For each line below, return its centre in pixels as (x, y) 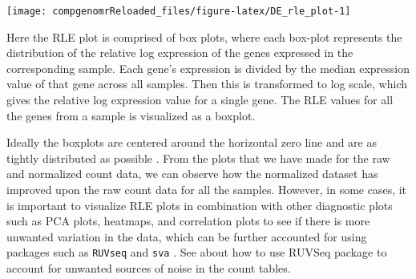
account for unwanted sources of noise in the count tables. (149, 268)
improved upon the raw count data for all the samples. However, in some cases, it (207, 189)
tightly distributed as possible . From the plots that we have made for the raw (198, 158)
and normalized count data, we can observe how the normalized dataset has (192, 174)
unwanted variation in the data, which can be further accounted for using (187, 236)
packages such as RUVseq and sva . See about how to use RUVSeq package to (197, 252)
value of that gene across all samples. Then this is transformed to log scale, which (207, 84)
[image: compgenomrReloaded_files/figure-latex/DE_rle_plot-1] (179, 11)
